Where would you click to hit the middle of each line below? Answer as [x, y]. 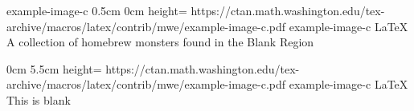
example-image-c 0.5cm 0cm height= [97, 10]
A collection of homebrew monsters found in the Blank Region [160, 42]
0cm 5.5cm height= [54, 68]
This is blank [39, 99]
